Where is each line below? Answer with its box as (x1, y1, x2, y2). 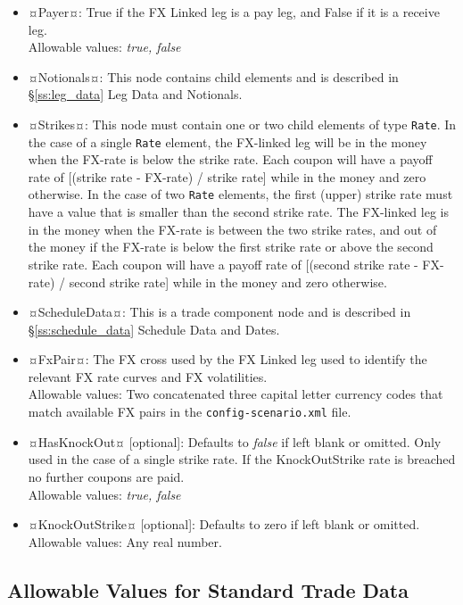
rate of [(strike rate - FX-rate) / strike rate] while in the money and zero (28, 167, 426, 186)
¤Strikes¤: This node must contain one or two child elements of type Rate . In (28, 114, 457, 133)
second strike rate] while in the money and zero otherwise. (69, 272, 387, 291)
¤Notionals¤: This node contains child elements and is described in (28, 67, 399, 86)
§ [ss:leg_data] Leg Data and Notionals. (28, 85, 243, 104)
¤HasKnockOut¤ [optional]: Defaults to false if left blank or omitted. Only (28, 432, 442, 451)
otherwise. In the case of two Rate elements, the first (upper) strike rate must (28, 185, 453, 203)
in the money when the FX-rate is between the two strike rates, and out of (28, 220, 437, 238)
